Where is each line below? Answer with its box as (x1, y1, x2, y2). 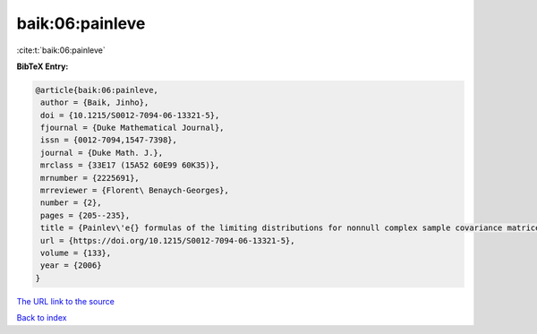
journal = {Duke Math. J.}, (40, 148, 164, 158)
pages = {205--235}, (40, 210, 131, 220)
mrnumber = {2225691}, (40, 173, 141, 183)
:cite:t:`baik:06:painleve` (16, 45, 107, 56)
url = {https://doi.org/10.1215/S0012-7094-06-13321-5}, (40, 236, 295, 245)
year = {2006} (40, 261, 102, 270)
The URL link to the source (16, 295, 115, 306)
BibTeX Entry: (16, 61, 69, 72)
